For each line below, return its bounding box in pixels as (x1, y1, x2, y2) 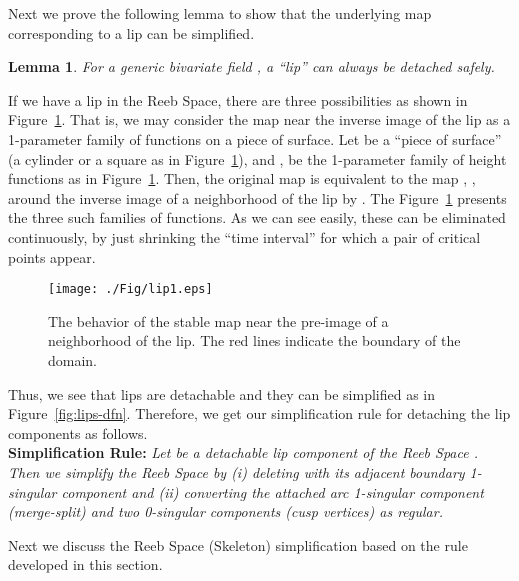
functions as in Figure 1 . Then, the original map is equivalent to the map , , (8, 168, 476, 189)
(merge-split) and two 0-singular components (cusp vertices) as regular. (8, 501, 443, 522)
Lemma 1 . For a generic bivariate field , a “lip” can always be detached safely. (8, 56, 495, 77)
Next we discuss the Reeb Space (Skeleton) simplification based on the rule (8, 534, 468, 555)
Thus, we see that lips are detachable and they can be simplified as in (8, 383, 435, 404)
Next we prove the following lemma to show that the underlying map (8, 3, 432, 23)
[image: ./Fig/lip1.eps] (48, 282, 213, 297)
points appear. (8, 246, 96, 267)
